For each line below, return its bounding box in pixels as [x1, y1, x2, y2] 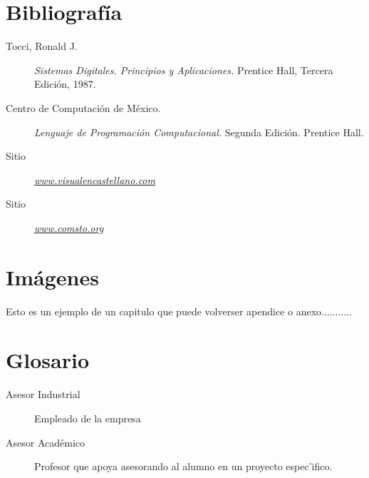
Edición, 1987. [34, 76, 96, 91]
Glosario [6, 345, 90, 375]
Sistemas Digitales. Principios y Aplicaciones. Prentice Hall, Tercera [34, 62, 333, 77]
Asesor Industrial [6, 387, 80, 402]
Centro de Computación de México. [6, 100, 161, 115]
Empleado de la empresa [34, 410, 141, 425]
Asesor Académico [6, 434, 85, 449]
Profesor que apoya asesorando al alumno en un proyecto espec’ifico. [34, 459, 333, 474]
